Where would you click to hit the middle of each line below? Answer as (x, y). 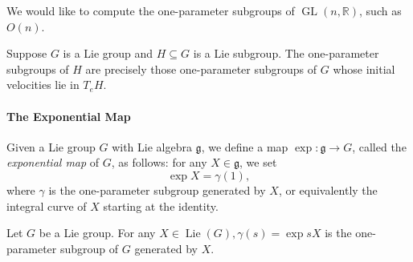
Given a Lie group (51, 146)
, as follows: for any (159, 162)
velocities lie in (43, 85)
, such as (380, 10)
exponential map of (53, 162)
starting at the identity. (161, 206)
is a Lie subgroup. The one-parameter (286, 53)
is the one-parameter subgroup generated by (157, 189)
